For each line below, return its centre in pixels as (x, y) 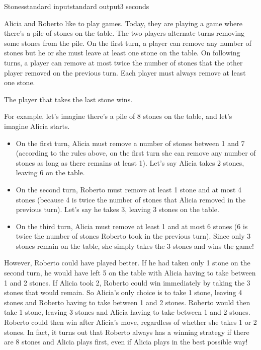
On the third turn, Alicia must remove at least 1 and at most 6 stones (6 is (132, 226)
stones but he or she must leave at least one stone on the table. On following (122, 53)
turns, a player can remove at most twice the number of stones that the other (123, 62)
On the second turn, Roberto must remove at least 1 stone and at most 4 (129, 189)
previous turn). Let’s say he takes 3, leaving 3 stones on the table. (117, 209)
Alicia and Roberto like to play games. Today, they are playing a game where (123, 23)
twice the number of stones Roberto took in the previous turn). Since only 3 (133, 236)
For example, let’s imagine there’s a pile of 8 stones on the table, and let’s (118, 116)
